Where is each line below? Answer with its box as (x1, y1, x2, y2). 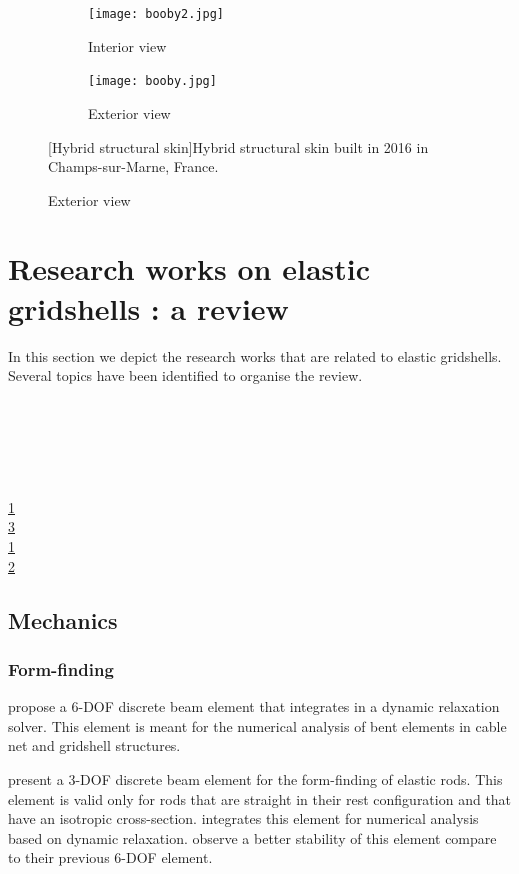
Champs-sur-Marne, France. (48, 156, 219, 177)
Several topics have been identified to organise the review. (8, 365, 363, 386)
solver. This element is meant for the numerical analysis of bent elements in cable (8, 715, 507, 736)
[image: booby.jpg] (88, 74, 217, 89)
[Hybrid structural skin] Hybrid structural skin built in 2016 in (48, 136, 429, 157)
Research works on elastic (8, 248, 371, 289)
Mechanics (8, 604, 118, 635)
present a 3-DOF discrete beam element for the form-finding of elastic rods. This (8, 768, 503, 789)
